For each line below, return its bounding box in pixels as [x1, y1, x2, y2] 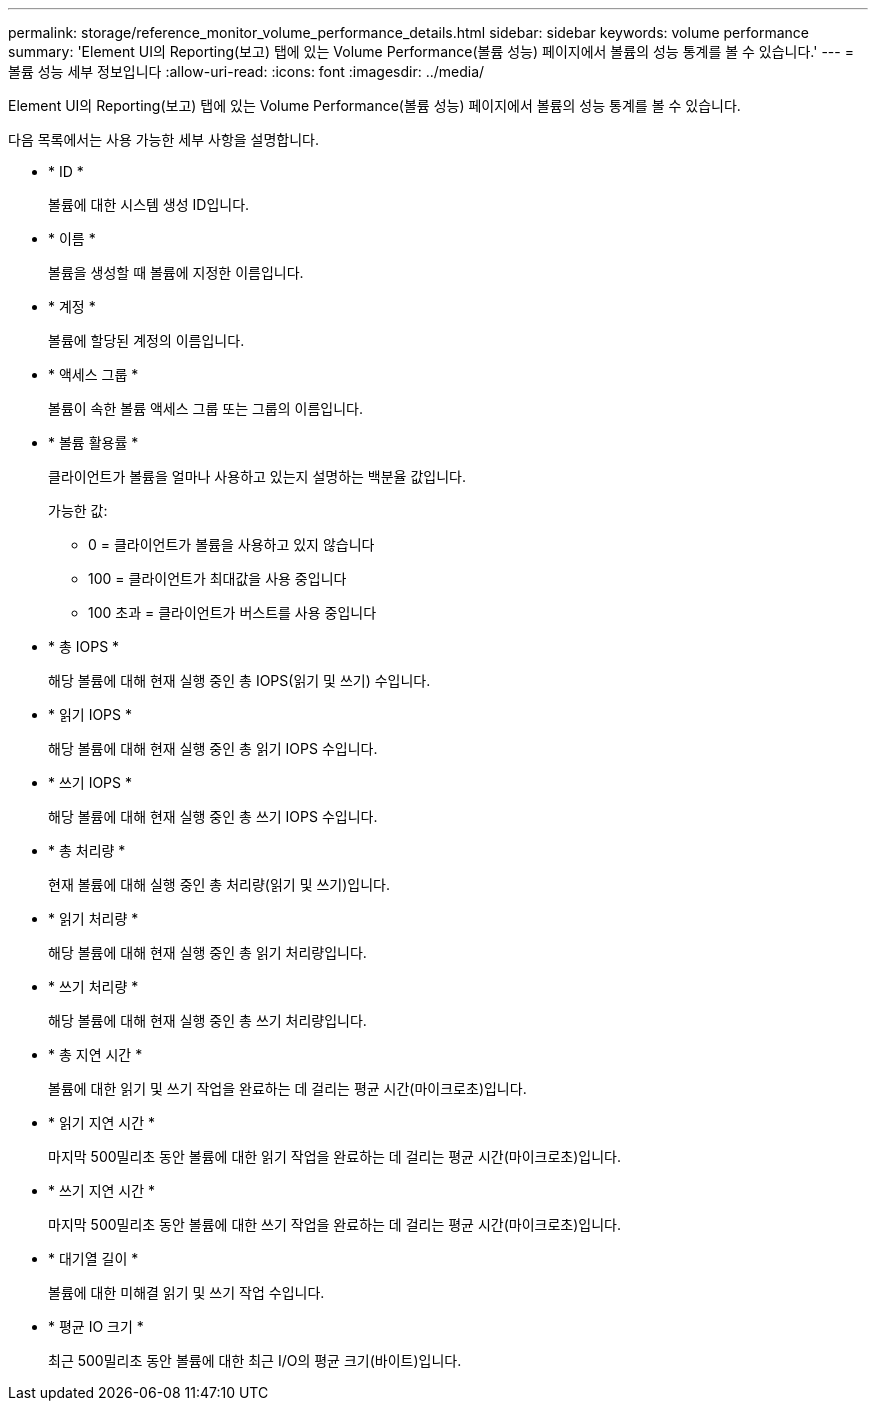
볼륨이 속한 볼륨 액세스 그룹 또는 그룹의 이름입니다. [48, 400, 363, 417]
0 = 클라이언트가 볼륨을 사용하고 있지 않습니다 [88, 536, 375, 553]
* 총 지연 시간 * [48, 1046, 143, 1063]
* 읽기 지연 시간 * [48, 1114, 156, 1131]
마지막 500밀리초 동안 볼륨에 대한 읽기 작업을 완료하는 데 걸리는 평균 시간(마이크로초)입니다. [48, 1148, 621, 1165]
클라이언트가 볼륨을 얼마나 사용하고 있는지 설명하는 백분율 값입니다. [48, 468, 466, 485]
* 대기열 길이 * [48, 1250, 139, 1267]
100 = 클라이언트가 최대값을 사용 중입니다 [88, 570, 347, 587]
